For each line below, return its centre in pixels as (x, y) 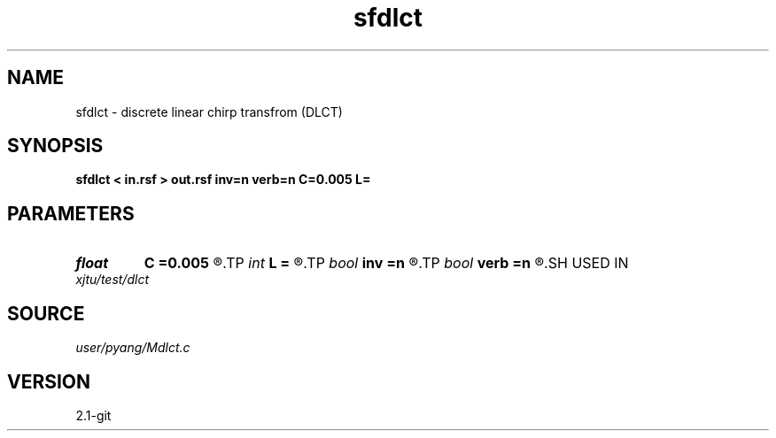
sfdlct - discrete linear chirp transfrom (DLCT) (209, 111)
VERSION (49, 381)
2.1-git (93, 415)
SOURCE (46, 313)
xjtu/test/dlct (112, 280)
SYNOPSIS (55, 146)
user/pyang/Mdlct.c (133, 348)
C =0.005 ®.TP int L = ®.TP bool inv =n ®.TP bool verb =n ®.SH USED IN (386, 263)
